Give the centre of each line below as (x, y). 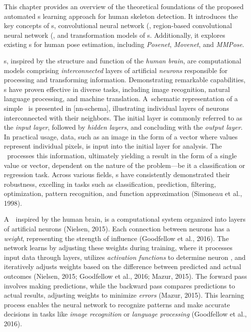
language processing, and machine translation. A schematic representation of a (121, 98)
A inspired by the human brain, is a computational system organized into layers (125, 219)
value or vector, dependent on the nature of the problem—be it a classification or (125, 165)
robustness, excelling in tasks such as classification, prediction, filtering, (110, 184)
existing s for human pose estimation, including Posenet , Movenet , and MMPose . (124, 44)
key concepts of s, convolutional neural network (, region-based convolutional (118, 25)
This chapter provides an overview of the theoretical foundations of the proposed (124, 6)
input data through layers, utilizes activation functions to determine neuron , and (125, 257)
